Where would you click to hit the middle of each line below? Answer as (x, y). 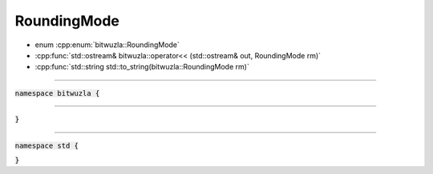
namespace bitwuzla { (57, 93)
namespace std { (47, 145)
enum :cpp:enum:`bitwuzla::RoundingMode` (107, 45)
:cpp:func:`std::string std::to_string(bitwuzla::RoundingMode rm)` (142, 67)
